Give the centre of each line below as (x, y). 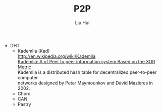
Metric (24, 67)
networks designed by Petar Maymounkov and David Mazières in (85, 83)
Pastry (24, 104)
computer (28, 77)
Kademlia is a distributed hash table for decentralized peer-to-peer (87, 72)
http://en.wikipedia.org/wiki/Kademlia (57, 56)
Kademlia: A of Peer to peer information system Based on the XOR (86, 61)
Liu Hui (82, 23)
